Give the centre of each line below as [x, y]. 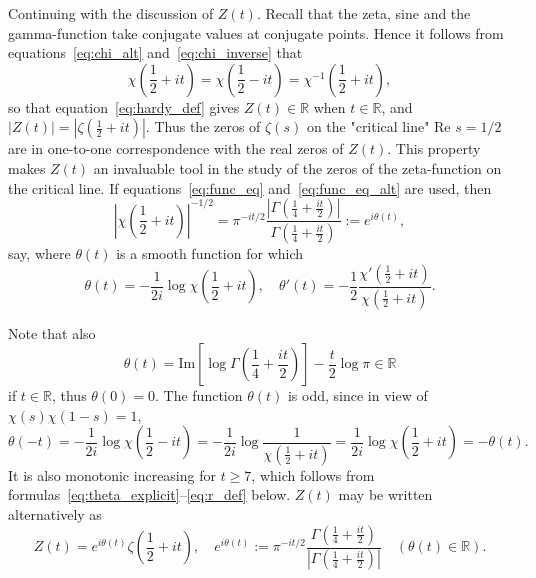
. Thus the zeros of [203, 126]
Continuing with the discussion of [111, 13]
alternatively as [55, 513]
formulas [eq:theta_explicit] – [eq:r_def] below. [149, 494]
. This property [434, 148]
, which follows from [313, 474]
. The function [199, 395]
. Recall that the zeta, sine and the [363, 13]
